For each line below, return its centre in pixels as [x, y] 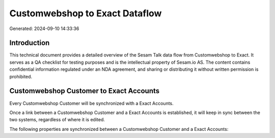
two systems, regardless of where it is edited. [57, 120]
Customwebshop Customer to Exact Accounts [85, 91]
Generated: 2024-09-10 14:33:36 [44, 29]
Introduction [30, 43]
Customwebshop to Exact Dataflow [86, 13]
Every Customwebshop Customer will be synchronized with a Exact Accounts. [92, 103]
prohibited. [21, 76]
